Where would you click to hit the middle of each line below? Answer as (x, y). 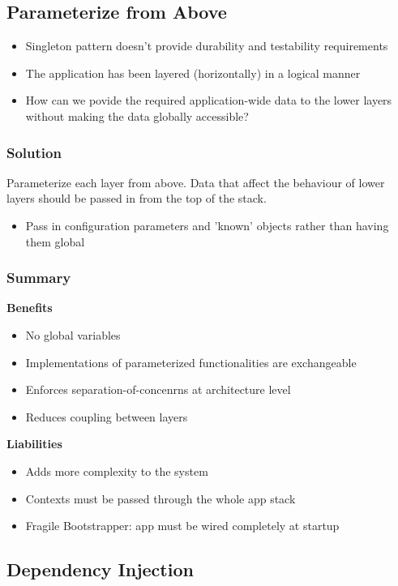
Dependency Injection (100, 569)
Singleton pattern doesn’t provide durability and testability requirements (207, 46)
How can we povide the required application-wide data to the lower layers (209, 100)
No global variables (73, 334)
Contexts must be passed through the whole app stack (160, 498)
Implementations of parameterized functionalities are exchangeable (191, 362)
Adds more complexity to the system (117, 471)
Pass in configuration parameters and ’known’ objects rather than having (207, 225)
